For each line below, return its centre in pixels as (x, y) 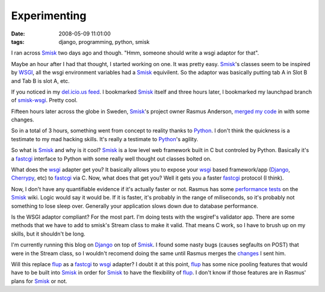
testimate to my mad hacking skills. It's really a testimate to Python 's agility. (105, 139)
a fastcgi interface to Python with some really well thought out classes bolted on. (111, 159)
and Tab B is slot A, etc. (40, 81)
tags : (18, 41)
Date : (18, 34)
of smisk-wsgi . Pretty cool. (44, 100)
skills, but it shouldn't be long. (48, 234)
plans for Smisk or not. (39, 281)
